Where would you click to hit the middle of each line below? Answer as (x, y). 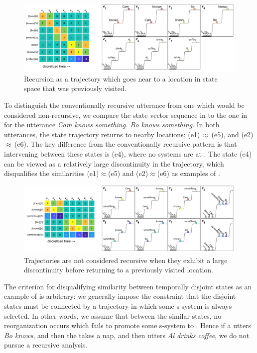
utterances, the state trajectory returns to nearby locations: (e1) (102, 134)
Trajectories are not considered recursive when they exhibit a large (126, 260)
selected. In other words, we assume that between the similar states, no (113, 315)
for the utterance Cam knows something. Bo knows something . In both (112, 125)
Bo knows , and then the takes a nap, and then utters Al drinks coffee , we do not (127, 335)
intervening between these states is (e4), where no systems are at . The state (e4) (128, 153)
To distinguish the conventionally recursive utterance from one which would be (124, 105)
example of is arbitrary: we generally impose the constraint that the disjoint (120, 296)
